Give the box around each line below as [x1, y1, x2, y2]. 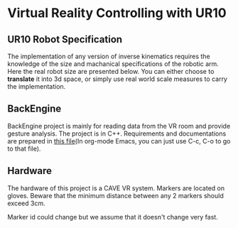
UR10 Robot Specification [7, 33, 123, 45]
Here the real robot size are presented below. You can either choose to [7, 67, 215, 75]
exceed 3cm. [7, 199, 45, 207]
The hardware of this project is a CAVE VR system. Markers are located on [7, 183, 225, 192]
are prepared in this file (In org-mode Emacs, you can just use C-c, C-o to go [7, 136, 231, 145]
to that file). [7, 144, 41, 153]
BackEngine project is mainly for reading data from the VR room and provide [7, 121, 231, 130]
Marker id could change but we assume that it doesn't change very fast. [7, 212, 218, 221]
